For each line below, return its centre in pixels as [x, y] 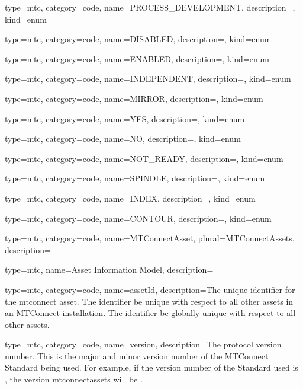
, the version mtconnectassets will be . [74, 379]
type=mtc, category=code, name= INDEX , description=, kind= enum [130, 198]
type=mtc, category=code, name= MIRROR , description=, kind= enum [134, 98]
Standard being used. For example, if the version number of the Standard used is [151, 367]
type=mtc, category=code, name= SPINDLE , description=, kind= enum [135, 178]
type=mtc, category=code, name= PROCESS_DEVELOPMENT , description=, [150, 7]
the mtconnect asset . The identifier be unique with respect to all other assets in [149, 301]
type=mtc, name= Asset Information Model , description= [109, 270]
